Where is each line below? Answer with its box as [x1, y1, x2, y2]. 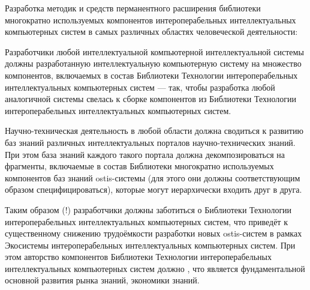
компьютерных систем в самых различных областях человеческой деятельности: [5, 25, 298, 38]
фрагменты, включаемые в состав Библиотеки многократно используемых [5, 160, 274, 172]
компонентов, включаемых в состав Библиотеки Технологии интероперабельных [5, 68, 298, 81]
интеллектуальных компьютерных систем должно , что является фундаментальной [5, 262, 305, 274]
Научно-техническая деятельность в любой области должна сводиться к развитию [5, 124, 303, 137]
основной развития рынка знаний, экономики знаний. [5, 274, 200, 286]
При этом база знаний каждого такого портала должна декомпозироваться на [5, 148, 285, 160]
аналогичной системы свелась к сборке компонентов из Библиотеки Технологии [5, 92, 297, 105]
